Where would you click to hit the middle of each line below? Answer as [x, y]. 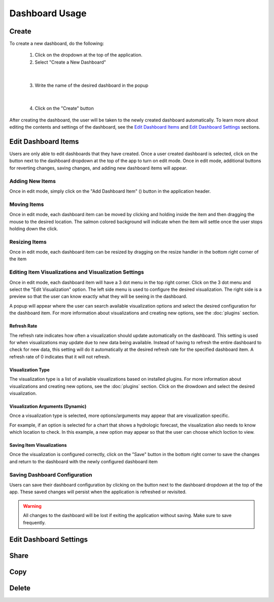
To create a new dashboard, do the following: [57, 44]
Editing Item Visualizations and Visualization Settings [77, 272]
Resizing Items [28, 242]
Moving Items [27, 204]
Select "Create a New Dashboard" [71, 62]
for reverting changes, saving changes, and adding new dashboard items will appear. [98, 168]
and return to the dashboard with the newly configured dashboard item [83, 461]
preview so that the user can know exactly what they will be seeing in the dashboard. [98, 296]
